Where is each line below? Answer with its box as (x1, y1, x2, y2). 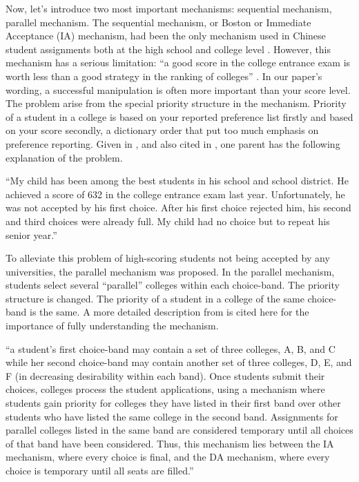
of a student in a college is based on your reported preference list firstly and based (6, 109, 353, 124)
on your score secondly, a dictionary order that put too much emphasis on (6, 123, 319, 137)
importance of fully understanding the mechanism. (6, 318, 219, 333)
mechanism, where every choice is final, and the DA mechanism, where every (6, 450, 330, 464)
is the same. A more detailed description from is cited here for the (30, 305, 309, 319)
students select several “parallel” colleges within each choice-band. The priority (6, 278, 340, 292)
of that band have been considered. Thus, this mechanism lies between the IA (6, 436, 334, 450)
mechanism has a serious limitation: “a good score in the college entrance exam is (6, 55, 351, 70)
